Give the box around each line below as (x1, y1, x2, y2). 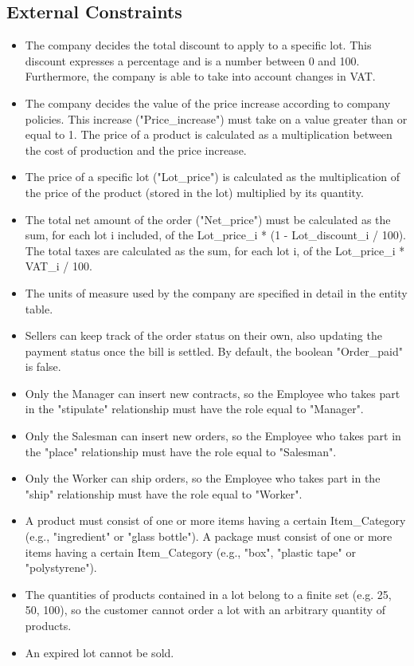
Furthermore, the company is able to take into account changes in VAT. (25, 68, 376, 85)
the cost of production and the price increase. (25, 141, 247, 158)
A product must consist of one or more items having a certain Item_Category (25, 512, 406, 529)
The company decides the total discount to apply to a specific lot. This (25, 37, 372, 53)
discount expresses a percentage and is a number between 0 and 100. (25, 52, 360, 69)
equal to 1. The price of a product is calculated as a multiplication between (25, 126, 393, 143)
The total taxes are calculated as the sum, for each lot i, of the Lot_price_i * (25, 242, 405, 258)
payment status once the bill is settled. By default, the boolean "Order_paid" (25, 342, 404, 359)
